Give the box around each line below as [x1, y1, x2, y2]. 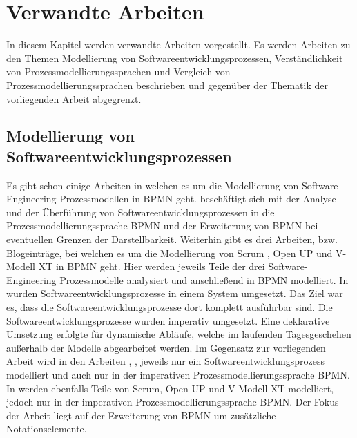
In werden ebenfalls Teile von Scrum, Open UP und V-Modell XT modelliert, [6, 381, 334, 395]
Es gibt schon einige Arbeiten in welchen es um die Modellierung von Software [6, 178, 338, 192]
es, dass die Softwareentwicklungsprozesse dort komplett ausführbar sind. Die [6, 300, 333, 314]
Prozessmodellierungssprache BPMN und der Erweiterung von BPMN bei [6, 218, 318, 233]
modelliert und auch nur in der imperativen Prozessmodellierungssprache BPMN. [6, 368, 350, 381]
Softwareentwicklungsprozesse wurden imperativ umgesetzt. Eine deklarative [6, 313, 330, 327]
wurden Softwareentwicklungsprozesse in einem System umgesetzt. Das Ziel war [6, 286, 343, 301]
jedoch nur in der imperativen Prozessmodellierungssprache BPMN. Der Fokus [6, 394, 339, 409]
